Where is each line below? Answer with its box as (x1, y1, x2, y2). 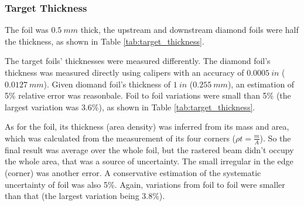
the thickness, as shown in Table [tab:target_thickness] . (5, 35, 204, 47)
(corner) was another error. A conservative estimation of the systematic (5, 166, 261, 178)
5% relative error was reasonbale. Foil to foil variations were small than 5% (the (5, 89, 291, 102)
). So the (259, 131, 291, 144)
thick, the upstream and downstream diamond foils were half (80, 23, 299, 36)
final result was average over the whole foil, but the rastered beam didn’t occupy (5, 143, 294, 156)
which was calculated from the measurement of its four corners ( (5, 131, 236, 144)
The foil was (5, 23, 49, 36)
